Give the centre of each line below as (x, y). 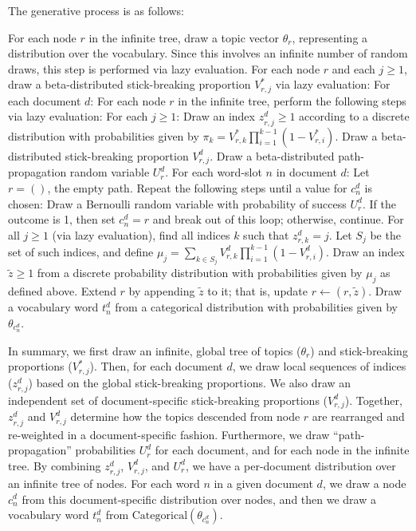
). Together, (373, 400)
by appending (162, 291)
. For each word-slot (214, 172)
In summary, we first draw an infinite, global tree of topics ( (155, 350)
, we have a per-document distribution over (290, 465)
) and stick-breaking (359, 350)
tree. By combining (55, 465)
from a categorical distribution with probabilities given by (256, 307)
